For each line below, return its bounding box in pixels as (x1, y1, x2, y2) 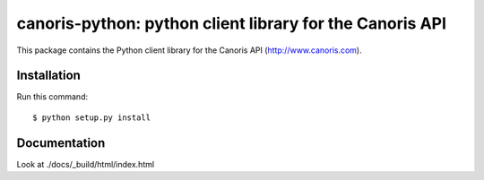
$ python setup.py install (32, 112, 151, 123)
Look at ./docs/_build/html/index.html (16, 159, 155, 169)
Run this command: (16, 91, 89, 102)
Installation (16, 68, 81, 83)
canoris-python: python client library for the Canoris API (16, 13, 447, 33)
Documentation (16, 135, 106, 150)
